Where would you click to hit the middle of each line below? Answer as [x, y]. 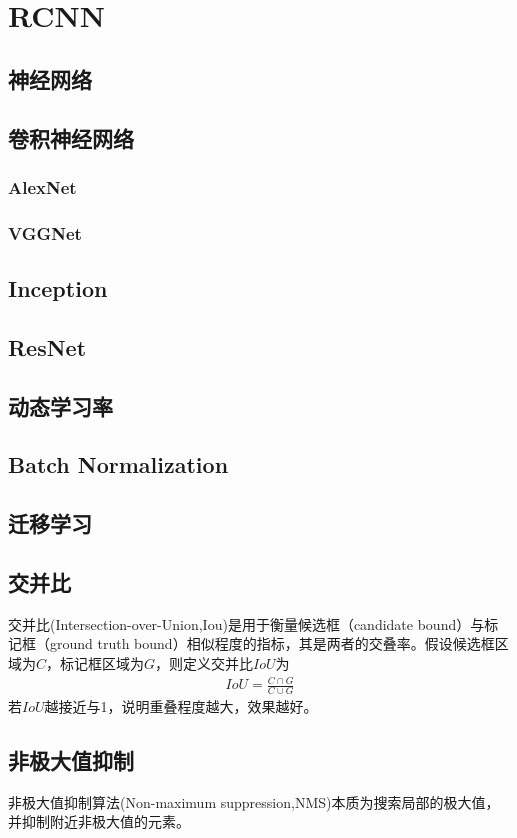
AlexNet [42, 186]
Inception [58, 288]
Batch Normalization [118, 464]
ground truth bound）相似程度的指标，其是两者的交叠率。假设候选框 [272, 643]
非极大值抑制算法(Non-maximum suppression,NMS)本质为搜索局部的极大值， [254, 801]
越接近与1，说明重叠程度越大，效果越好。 [181, 705]
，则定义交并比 [204, 662]
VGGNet [45, 232]
